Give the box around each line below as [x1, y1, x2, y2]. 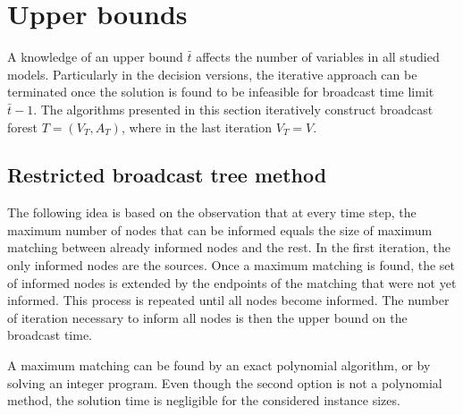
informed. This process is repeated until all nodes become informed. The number [7, 291, 450, 309]
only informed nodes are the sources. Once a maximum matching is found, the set [7, 256, 455, 275]
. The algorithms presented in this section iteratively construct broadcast [33, 99, 434, 118]
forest [7, 117, 38, 136]
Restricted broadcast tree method [7, 161, 327, 189]
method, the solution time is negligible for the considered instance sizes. [7, 391, 400, 410]
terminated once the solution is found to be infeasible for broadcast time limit [7, 82, 434, 101]
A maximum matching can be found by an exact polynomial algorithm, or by [7, 356, 431, 375]
